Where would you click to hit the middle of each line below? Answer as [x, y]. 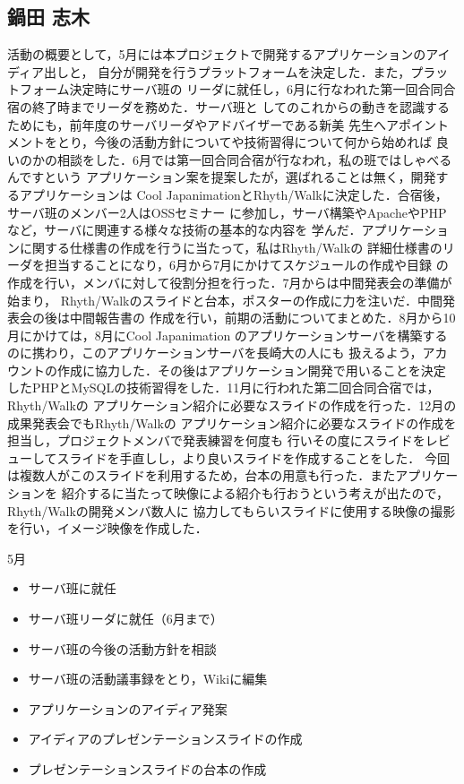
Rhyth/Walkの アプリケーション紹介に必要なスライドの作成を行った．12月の [232, 405]
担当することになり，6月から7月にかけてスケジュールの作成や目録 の [246, 265]
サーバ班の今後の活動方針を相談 [122, 648]
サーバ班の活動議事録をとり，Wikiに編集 [148, 679]
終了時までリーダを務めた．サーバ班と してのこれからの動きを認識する [241, 106]
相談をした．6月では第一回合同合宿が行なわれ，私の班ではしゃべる [254, 159]
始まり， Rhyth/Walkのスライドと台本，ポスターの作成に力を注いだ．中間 [225, 300]
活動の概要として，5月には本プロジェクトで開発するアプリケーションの [217, 54]
